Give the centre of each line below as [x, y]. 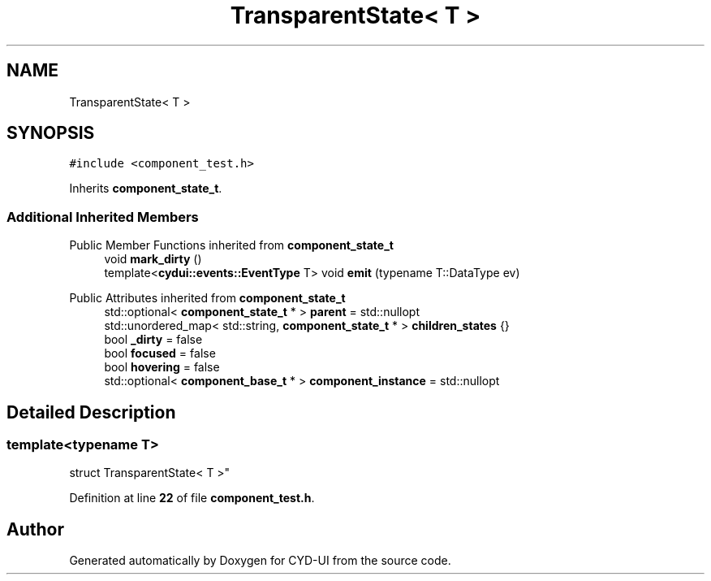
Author [35, 529]
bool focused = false [160, 353]
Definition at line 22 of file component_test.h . [192, 498]
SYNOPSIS [51, 133]
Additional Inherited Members [103, 217]
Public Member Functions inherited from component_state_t [231, 245]
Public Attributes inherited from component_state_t [207, 298]
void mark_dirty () [153, 259]
